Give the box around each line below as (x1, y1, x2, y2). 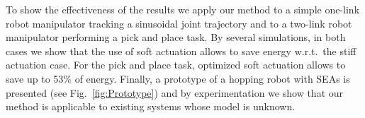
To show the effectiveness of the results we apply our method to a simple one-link (6, 2, 360, 16)
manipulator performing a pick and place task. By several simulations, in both (6, 30, 346, 45)
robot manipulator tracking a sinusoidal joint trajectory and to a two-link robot (6, 16, 352, 30)
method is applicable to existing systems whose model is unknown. (6, 99, 296, 114)
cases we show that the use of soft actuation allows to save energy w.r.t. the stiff (6, 43, 356, 58)
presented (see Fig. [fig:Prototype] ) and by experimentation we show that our (6, 85, 344, 100)
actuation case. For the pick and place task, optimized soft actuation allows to (6, 57, 346, 72)
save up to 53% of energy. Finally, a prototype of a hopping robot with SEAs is (6, 71, 350, 85)
